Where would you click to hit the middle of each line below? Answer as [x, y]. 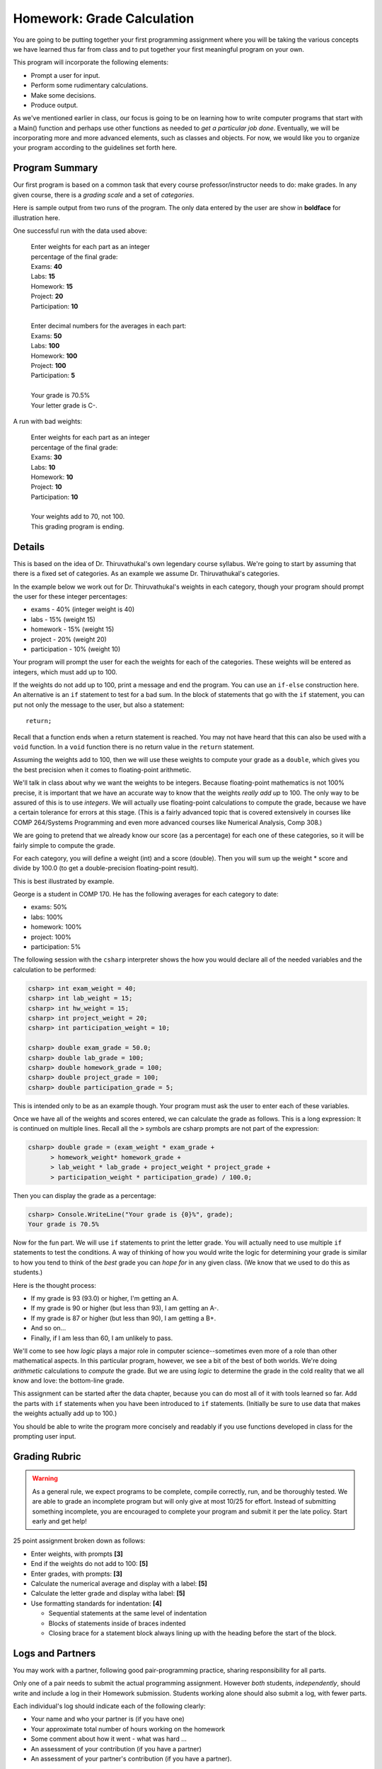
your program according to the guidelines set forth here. [95, 148]
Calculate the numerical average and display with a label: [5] [119, 1583]
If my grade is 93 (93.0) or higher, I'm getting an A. [105, 1298]
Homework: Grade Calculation [104, 18]
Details [29, 547]
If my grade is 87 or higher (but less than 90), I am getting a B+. [123, 1318]
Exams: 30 [47, 457]
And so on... [48, 1328]
